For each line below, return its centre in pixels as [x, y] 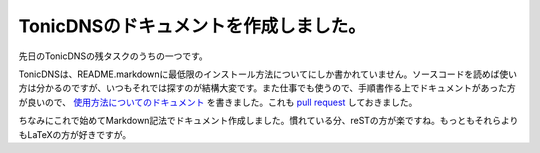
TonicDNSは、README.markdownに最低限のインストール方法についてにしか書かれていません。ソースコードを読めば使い [268, 74]
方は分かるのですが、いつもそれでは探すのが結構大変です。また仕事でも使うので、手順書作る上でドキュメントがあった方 [267, 88]
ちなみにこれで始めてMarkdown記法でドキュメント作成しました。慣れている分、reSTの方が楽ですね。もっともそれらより [268, 121]
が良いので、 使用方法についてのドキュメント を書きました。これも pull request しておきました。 [218, 102]
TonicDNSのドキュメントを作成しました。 [192, 26]
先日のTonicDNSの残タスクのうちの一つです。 [113, 56]
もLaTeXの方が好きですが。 [75, 134]
